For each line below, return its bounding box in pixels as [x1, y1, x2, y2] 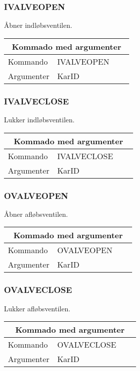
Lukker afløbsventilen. [4, 303, 71, 313]
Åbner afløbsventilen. [4, 208, 68, 219]
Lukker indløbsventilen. [4, 114, 75, 125]
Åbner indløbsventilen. [4, 20, 72, 30]
